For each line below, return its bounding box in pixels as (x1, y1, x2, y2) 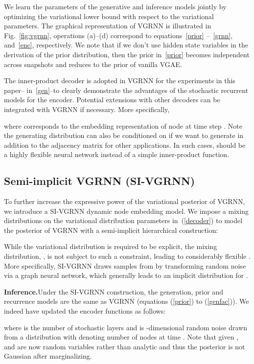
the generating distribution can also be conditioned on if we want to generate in (4, 130, 244, 140)
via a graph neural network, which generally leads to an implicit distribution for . (4, 270, 248, 280)
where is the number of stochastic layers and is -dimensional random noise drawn (4, 322, 247, 332)
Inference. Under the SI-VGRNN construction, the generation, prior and (4, 286, 223, 296)
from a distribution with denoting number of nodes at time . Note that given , (4, 332, 239, 342)
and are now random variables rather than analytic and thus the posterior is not (4, 341, 245, 351)
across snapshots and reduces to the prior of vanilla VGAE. (4, 59, 182, 69)
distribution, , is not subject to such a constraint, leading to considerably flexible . (4, 251, 251, 261)
